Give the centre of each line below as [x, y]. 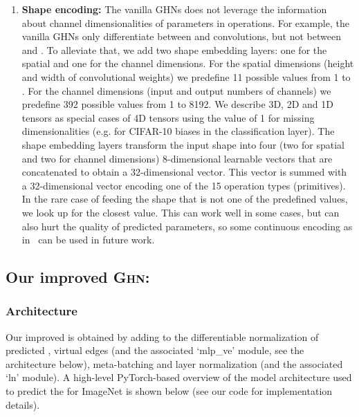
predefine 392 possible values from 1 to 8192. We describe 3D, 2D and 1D [177, 104]
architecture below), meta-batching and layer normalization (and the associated [174, 363]
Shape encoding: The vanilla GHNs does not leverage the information [174, 9]
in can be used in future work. [88, 240]
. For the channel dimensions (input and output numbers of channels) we [176, 90]
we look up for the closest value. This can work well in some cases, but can [181, 212]
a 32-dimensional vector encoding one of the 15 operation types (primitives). [184, 185]
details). [23, 404]
